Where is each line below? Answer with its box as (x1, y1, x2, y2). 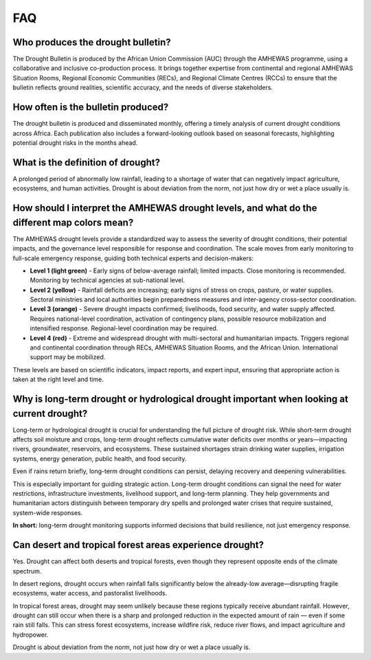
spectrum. (12, 567, 42, 575)
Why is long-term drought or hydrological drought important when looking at (12, 394, 348, 405)
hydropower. (12, 630, 49, 639)
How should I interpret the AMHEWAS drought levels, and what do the (12, 203, 317, 214)
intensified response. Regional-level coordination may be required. (30, 324, 218, 332)
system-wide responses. (12, 508, 83, 516)
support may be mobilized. (30, 353, 106, 361)
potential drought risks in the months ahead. (12, 138, 138, 147)
